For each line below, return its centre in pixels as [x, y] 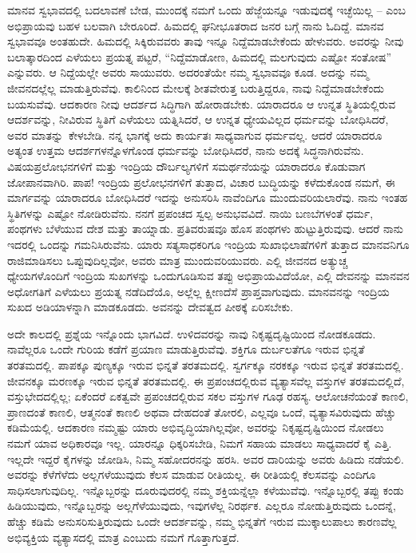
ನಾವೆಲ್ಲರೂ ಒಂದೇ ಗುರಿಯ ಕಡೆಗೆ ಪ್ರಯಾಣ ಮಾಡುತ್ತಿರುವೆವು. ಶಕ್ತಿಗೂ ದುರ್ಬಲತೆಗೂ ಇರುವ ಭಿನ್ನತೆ [186, 349]
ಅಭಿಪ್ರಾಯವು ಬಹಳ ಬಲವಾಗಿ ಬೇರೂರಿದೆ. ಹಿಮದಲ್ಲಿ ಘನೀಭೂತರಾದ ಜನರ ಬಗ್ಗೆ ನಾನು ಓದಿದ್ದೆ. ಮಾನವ [196, 25]
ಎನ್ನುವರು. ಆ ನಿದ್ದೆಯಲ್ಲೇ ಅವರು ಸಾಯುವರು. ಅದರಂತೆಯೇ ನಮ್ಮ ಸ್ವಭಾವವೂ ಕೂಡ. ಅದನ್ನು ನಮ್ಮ [188, 72]
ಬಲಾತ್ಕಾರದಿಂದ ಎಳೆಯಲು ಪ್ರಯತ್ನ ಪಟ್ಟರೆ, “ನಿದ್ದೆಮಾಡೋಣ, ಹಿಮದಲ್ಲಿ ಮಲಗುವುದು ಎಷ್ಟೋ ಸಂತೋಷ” [200, 56]
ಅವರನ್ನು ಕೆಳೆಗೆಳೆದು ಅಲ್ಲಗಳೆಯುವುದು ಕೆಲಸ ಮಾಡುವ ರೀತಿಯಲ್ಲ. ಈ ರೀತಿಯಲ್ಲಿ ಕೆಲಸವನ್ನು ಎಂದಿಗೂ [192, 474]
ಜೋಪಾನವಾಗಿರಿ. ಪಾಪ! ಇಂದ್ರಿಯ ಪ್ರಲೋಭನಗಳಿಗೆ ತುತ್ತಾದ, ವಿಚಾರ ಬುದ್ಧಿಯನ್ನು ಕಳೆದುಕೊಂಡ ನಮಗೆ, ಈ [201, 182]
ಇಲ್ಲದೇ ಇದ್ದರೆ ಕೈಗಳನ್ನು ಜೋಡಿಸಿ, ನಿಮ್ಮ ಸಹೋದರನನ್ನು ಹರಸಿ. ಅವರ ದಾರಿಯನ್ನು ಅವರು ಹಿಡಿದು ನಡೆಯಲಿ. [206, 458]
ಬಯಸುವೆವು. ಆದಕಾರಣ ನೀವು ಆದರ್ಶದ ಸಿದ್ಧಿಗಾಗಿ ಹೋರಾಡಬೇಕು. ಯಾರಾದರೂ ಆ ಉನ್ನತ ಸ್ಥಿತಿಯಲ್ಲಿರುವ [202, 103]
